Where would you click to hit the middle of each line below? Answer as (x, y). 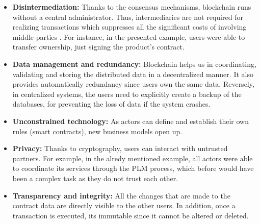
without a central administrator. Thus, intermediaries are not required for (128, 17)
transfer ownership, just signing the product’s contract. (98, 47)
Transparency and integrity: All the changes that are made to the (121, 195)
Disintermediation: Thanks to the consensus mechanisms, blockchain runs (132, 7)
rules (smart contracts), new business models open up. (97, 131)
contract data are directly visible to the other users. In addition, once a (124, 205)
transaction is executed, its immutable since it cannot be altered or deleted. (131, 215)
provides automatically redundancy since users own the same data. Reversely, (133, 84)
